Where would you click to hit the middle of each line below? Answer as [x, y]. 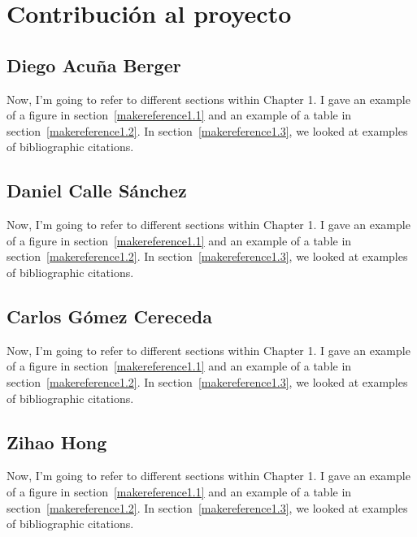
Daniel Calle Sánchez [97, 191]
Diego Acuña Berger [94, 65]
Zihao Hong [57, 442]
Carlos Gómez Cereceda [110, 316]
